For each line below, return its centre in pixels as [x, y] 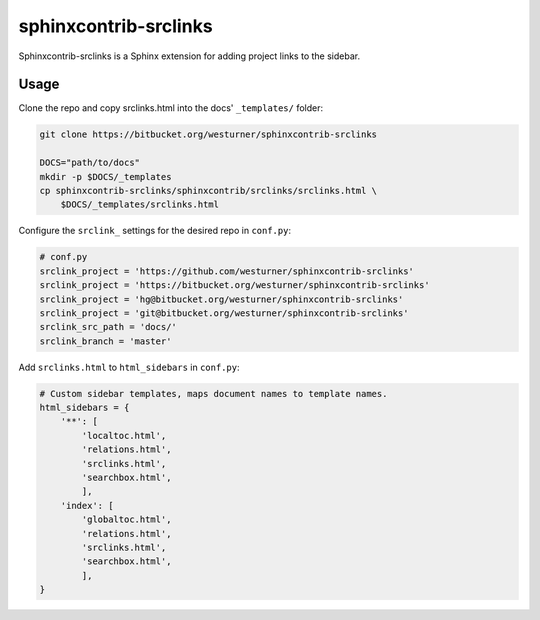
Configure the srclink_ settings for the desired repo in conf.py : [155, 231]
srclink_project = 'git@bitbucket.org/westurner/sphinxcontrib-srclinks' [224, 313]
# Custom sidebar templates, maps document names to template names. [213, 393]
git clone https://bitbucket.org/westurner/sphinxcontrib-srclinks [208, 134]
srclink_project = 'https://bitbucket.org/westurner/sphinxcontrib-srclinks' [234, 285]
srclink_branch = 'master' [105, 341]
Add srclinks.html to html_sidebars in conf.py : [129, 367]
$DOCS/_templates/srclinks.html [140, 204]
